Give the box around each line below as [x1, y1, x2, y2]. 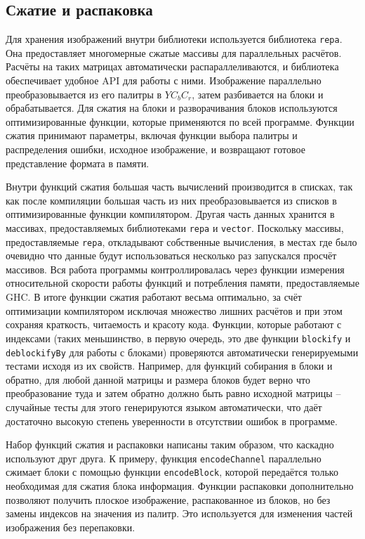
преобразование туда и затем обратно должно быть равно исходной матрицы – [6, 386, 341, 401]
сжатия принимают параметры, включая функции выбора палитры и [6, 128, 298, 143]
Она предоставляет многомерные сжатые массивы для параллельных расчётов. [6, 45, 342, 60]
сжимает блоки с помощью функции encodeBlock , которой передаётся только [6, 465, 338, 479]
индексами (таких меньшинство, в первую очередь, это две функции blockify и [6, 330, 351, 345]
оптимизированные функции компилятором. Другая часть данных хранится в [6, 207, 335, 221]
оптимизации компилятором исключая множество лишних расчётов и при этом [6, 303, 343, 318]
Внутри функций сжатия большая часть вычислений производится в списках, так [6, 179, 353, 194]
